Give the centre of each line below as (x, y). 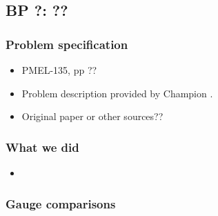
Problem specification (67, 44)
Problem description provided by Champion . (117, 93)
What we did (42, 147)
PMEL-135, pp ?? (59, 70)
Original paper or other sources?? (92, 116)
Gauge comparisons (61, 203)
